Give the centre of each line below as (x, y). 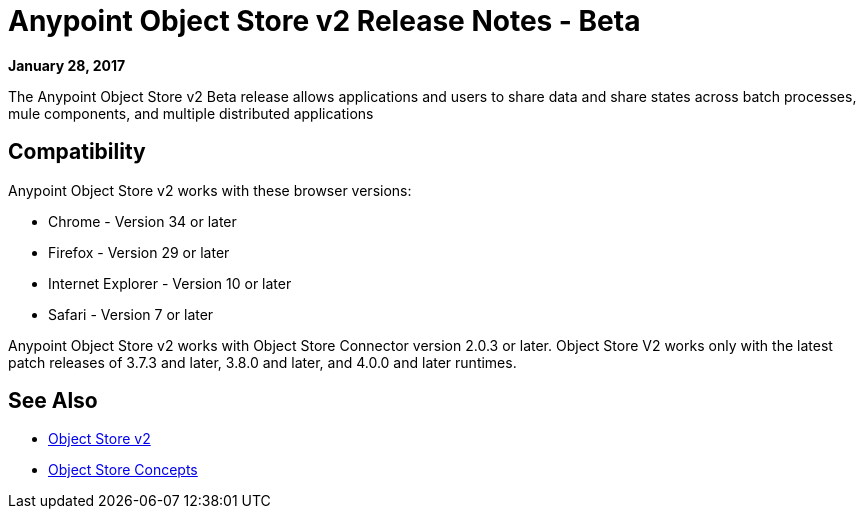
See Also (53, 401)
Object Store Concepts (123, 470)
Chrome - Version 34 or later (142, 221)
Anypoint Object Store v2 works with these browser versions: (210, 190)
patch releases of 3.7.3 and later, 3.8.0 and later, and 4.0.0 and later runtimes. (262, 362)
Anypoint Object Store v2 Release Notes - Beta (324, 21)
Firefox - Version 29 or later (139, 252)
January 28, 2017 (67, 65)
